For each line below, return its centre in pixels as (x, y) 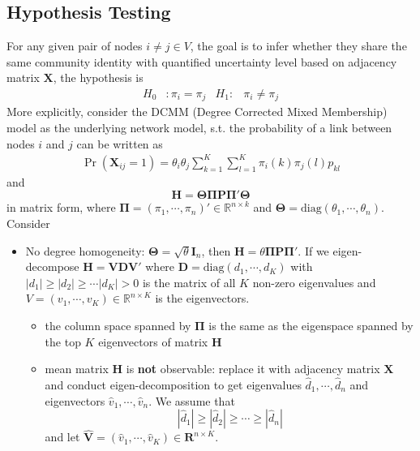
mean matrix (77, 369)
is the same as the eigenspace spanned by (311, 325)
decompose (52, 266)
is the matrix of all (189, 282)
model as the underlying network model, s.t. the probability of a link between (199, 128)
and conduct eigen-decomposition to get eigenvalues (173, 384)
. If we (313, 250)
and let (62, 437)
